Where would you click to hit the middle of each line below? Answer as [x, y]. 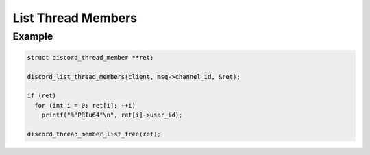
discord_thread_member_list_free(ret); [94, 134]
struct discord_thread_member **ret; [90, 57]
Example [33, 36]
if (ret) [42, 96]
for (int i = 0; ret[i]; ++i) [85, 105]
